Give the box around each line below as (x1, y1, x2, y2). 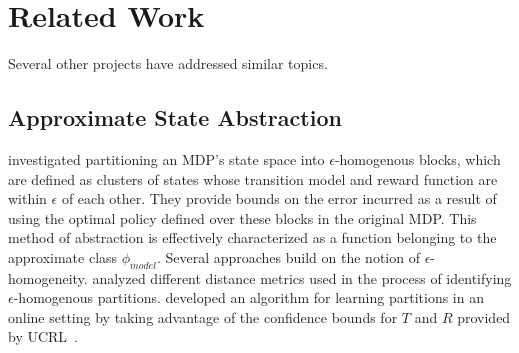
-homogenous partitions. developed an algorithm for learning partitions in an (13, 287, 484, 308)
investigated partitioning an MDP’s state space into (8, 148, 325, 169)
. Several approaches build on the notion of (156, 246, 420, 267)
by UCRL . (8, 326, 79, 347)
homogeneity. (8, 267, 88, 288)
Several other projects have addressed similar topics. (8, 53, 328, 74)
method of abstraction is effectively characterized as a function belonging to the (8, 227, 497, 248)
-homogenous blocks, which (334, 148, 501, 169)
